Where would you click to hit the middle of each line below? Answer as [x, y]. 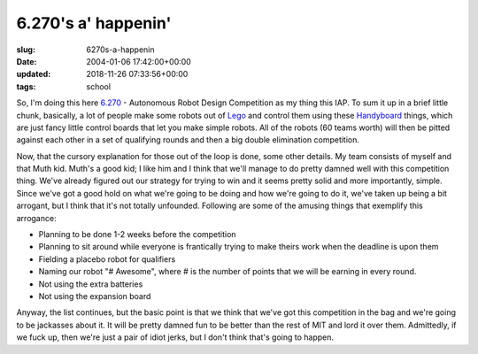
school [98, 86]
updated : [34, 74]
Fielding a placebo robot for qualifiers [107, 259]
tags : [26, 86]
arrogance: [36, 218]
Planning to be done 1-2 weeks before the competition [137, 235]
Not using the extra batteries [91, 284]
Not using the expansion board [95, 296]
